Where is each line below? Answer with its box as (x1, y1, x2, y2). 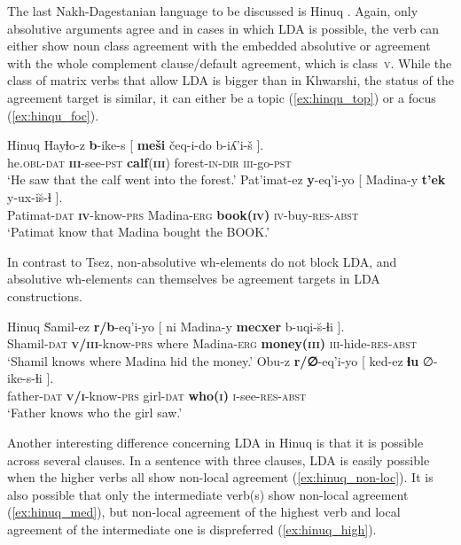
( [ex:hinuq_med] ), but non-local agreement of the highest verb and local (7, 502, 401, 521)
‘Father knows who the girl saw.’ (7, 403, 183, 422)
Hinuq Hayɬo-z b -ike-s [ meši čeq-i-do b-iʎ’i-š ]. (7, 136, 264, 154)
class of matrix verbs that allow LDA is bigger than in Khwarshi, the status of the (7, 71, 454, 90)
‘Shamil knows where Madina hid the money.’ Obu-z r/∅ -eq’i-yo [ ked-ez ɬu (7, 351, 419, 370)
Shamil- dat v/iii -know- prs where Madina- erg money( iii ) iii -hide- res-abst (7, 334, 417, 353)
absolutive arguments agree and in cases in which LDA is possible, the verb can (7, 19, 440, 37)
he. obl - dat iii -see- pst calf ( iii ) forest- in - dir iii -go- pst (7, 152, 292, 171)
